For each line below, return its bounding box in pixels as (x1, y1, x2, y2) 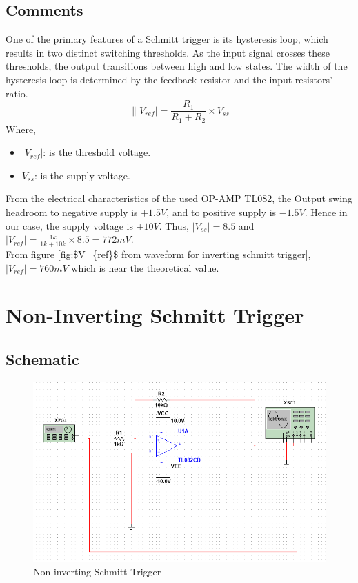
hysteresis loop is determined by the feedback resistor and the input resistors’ (6, 72, 332, 86)
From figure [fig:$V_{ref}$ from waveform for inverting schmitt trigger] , (6, 247, 311, 261)
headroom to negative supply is (6, 205, 138, 219)
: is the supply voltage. (34, 168, 130, 182)
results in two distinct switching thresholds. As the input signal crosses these (6, 45, 330, 59)
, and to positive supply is (166, 205, 277, 219)
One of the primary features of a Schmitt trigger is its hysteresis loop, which (6, 32, 328, 46)
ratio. (6, 86, 28, 100)
